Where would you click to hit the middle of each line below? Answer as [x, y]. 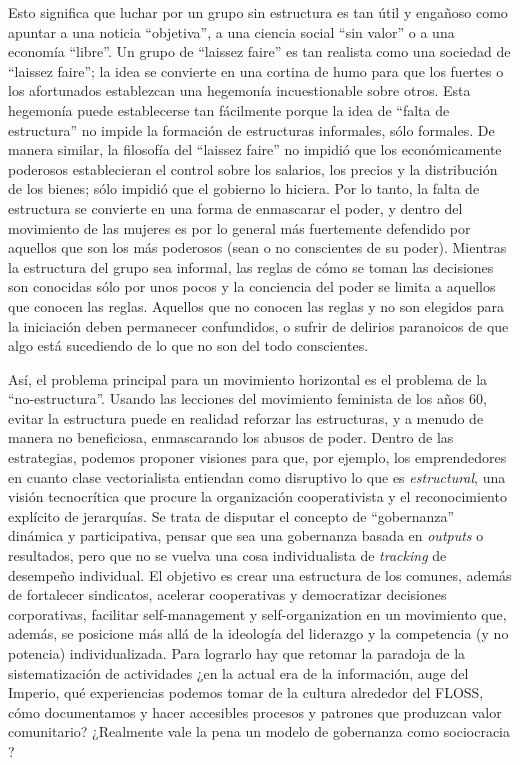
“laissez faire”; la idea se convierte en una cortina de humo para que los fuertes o [256, 70]
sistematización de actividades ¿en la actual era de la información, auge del [238, 672]
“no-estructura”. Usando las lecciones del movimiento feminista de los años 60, [247, 398]
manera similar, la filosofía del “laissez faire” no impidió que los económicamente [255, 149]
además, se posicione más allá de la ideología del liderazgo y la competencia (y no [258, 633]
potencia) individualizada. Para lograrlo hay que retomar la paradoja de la [237, 653]
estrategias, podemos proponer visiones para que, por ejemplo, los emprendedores [257, 457]
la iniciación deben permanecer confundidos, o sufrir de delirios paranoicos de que [258, 325]
